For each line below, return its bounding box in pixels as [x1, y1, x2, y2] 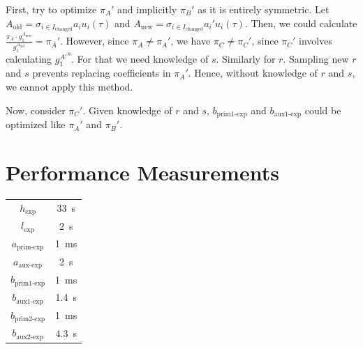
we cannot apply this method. [6, 79, 133, 94]
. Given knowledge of [82, 102, 172, 117]
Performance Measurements [6, 157, 279, 186]
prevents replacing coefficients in [32, 65, 171, 80]
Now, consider [6, 102, 66, 117]
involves [299, 33, 332, 48]
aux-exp [18, 262, 43, 270]
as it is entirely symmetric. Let [198, 2, 329, 16]
